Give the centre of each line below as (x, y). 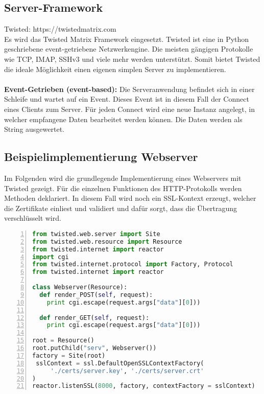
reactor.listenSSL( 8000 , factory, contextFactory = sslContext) (144, 386)
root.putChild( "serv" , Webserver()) (94, 348)
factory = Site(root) (69, 355)
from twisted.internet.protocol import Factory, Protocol (133, 264)
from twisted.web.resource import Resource (107, 241)
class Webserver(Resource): (80, 287)
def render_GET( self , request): (94, 318)
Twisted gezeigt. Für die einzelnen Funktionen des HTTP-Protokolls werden (123, 188)
